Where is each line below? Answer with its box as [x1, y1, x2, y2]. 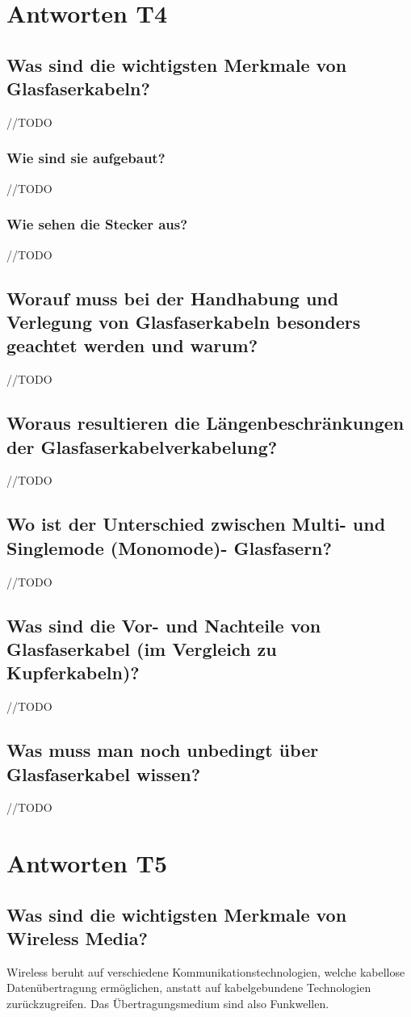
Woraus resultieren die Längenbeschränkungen [6, 410, 405, 435]
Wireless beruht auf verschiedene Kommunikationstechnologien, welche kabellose [6, 963, 405, 980]
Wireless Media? [6, 926, 148, 951]
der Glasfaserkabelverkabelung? [6, 434, 278, 459]
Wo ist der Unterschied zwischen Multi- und [6, 511, 386, 536]
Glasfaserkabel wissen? [6, 761, 201, 786]
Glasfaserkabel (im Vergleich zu [6, 636, 277, 661]
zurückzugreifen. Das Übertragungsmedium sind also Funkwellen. [6, 995, 329, 1012]
